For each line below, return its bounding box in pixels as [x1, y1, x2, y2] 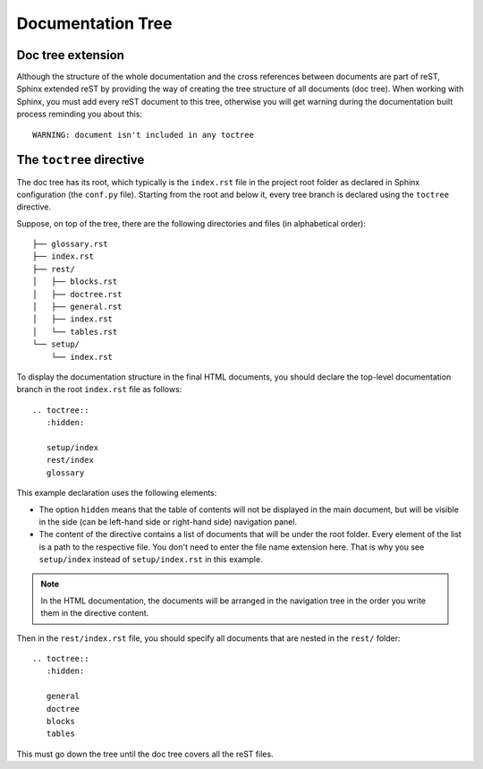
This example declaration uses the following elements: [16, 488, 217, 499]
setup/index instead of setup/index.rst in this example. [38, 554, 263, 565]
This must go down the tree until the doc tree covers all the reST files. [16, 748, 274, 759]
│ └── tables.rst [32, 327, 118, 337]
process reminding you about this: [16, 108, 143, 120]
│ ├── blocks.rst [32, 277, 118, 286]
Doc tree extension [16, 47, 125, 63]
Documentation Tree [16, 13, 173, 33]
